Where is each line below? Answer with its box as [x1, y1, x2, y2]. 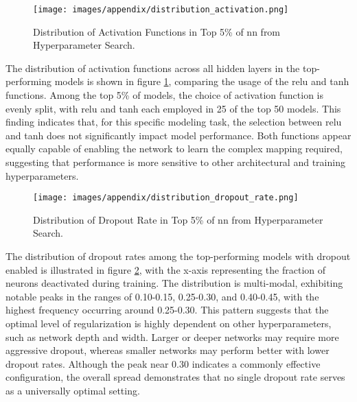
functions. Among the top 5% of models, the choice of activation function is [5, 88, 324, 102]
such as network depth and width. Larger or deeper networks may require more [5, 329, 339, 344]
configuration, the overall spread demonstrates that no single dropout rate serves [5, 370, 345, 384]
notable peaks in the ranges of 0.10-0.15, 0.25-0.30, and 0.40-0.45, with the [5, 289, 319, 303]
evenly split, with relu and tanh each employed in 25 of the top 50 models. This [5, 101, 341, 115]
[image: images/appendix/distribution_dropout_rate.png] [33, 193, 299, 203]
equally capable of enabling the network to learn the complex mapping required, [5, 141, 343, 156]
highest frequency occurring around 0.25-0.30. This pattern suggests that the [5, 303, 329, 317]
